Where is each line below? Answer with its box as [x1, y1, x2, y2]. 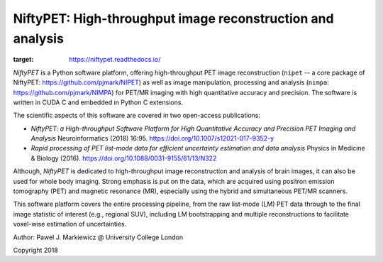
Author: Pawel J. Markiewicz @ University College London [13, 233, 184, 241]
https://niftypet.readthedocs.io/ [69, 55, 161, 64]
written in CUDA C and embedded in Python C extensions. [13, 98, 184, 107]
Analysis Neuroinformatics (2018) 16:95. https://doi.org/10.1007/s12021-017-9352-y [30, 134, 274, 143]
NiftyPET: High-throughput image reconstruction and [13, 11, 334, 26]
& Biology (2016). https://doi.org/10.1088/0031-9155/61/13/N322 [30, 153, 217, 163]
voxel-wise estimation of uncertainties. [13, 220, 127, 229]
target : [13, 55, 34, 64]
